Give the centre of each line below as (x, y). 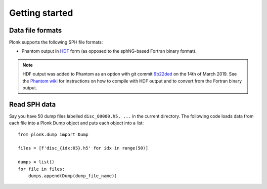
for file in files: (42, 169)
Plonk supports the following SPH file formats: (56, 42)
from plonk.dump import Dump (53, 134)
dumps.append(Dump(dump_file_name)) (72, 176)
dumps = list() (36, 162)
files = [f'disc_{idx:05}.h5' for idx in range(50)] (83, 148)
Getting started (41, 13)
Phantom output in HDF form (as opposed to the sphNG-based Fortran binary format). (109, 51)
